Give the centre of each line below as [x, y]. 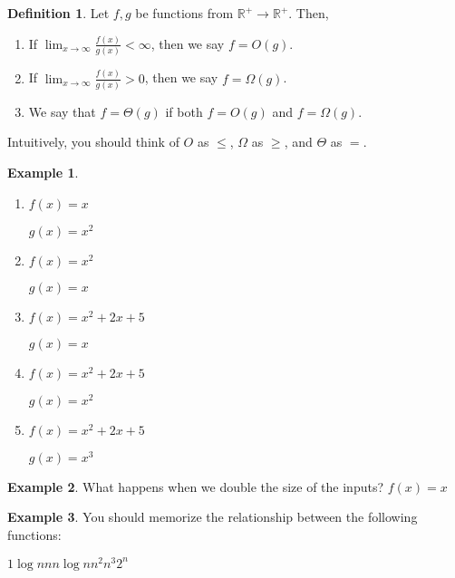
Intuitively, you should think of [93, 142]
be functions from [184, 13]
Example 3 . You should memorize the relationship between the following [213, 517]
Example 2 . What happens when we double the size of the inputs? [196, 486]
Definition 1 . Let [58, 13]
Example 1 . [43, 173]
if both [184, 111]
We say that [62, 111]
